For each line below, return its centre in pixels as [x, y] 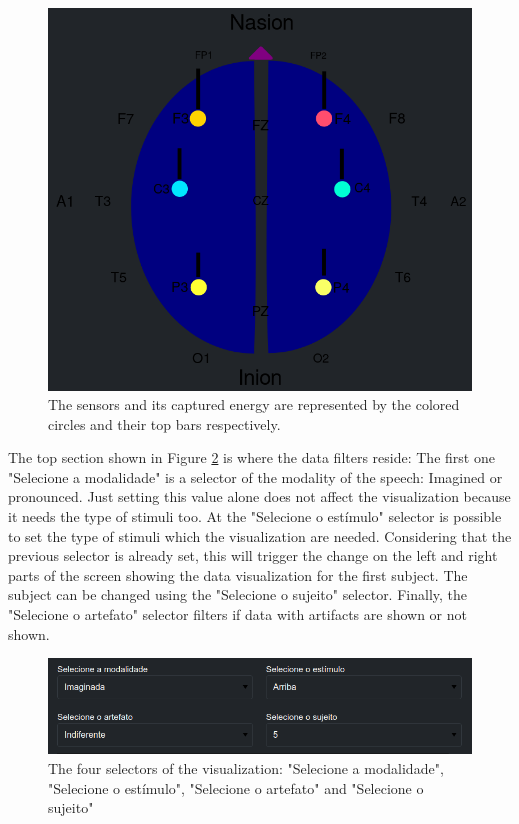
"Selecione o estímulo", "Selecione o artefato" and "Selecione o [236, 787]
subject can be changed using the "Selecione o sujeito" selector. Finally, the [238, 594]
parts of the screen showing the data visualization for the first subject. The [238, 574]
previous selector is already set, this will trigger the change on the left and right [253, 555]
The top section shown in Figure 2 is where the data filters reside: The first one [251, 457]
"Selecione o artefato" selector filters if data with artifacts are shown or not [237, 614]
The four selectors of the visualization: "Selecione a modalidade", [246, 768]
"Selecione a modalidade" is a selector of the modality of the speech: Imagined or [255, 476]
